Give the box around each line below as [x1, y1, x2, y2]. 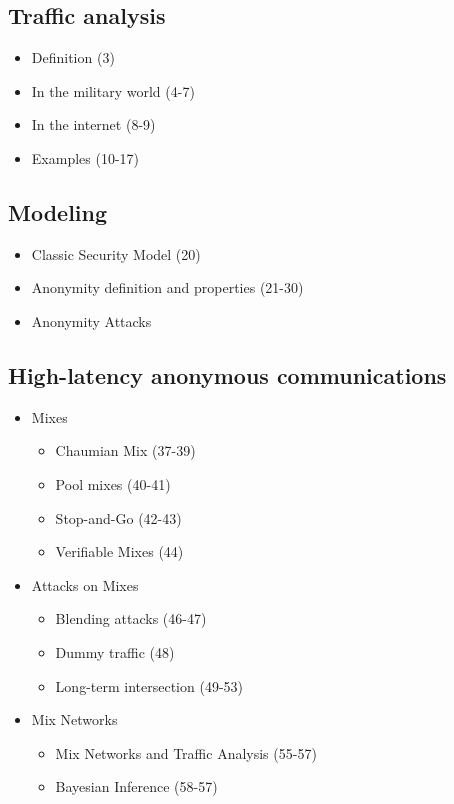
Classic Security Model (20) [31, 243, 201, 264]
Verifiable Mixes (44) [55, 541, 184, 562]
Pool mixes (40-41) [55, 473, 171, 494]
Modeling [8, 196, 108, 227]
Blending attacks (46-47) [55, 608, 207, 629]
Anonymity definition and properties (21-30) [31, 277, 304, 298]
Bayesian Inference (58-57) [55, 776, 218, 797]
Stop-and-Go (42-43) [55, 507, 182, 528]
